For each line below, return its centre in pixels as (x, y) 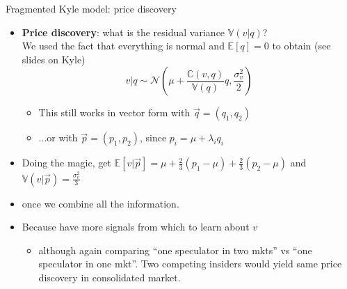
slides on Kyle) (54, 59)
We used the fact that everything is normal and (123, 46)
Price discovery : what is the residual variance (123, 32)
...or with (58, 138)
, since (153, 138)
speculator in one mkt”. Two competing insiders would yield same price (190, 264)
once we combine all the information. (100, 203)
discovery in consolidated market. (110, 278)
